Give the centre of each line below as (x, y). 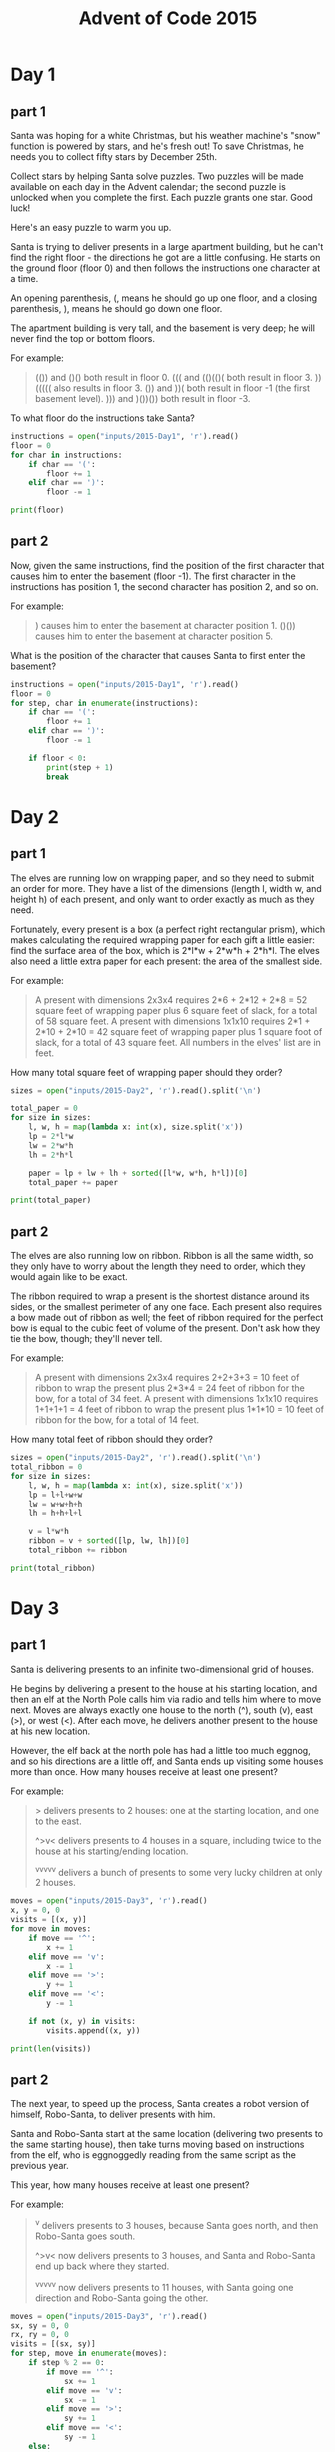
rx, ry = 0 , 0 (40, 2335)
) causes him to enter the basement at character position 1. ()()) (165, 625)
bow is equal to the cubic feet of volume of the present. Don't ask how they (165, 1328)
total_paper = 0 (44, 1108)
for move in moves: (51, 1929)
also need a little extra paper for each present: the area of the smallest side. (166, 961)
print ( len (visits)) (51, 2048)
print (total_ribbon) (53, 1568)
